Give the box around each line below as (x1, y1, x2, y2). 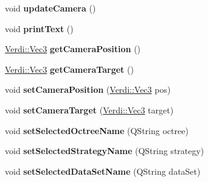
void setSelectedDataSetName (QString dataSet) (5, 164, 201, 177)
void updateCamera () (5, 2, 96, 14)
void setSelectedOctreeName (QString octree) (5, 124, 189, 136)
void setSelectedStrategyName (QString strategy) (5, 144, 204, 157)
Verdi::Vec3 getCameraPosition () (5, 42, 141, 55)
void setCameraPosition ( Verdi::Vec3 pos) (5, 83, 171, 96)
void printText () (5, 22, 74, 35)
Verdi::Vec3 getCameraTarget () (5, 62, 134, 75)
